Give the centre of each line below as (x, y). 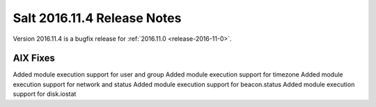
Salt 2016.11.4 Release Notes (97, 18)
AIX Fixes (34, 58)
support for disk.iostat (45, 94)
